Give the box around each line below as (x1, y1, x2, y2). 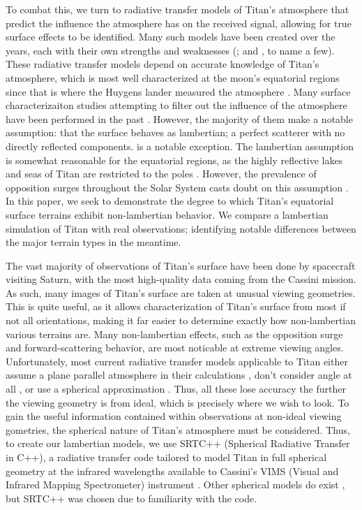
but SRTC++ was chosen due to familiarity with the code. (6, 490, 257, 505)
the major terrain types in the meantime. (6, 235, 181, 249)
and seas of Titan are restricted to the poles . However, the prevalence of (6, 166, 317, 181)
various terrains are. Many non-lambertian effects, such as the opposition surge (6, 326, 343, 341)
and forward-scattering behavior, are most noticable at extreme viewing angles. (6, 340, 344, 355)
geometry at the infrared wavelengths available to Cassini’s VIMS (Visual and (6, 463, 339, 478)
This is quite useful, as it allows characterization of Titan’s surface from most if (6, 299, 346, 314)
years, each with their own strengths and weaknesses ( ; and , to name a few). (6, 43, 335, 57)
